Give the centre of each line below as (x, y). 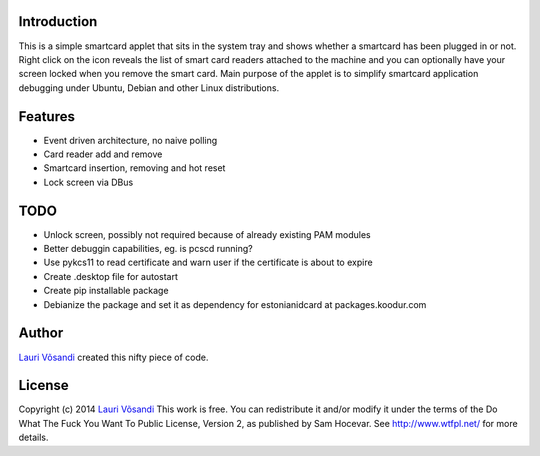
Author (41, 333)
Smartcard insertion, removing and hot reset (134, 168)
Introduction (58, 21)
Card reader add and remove (103, 154)
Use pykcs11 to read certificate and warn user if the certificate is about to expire (208, 262)
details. (33, 437)
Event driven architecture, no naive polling (130, 140)
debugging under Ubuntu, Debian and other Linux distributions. (149, 87)
